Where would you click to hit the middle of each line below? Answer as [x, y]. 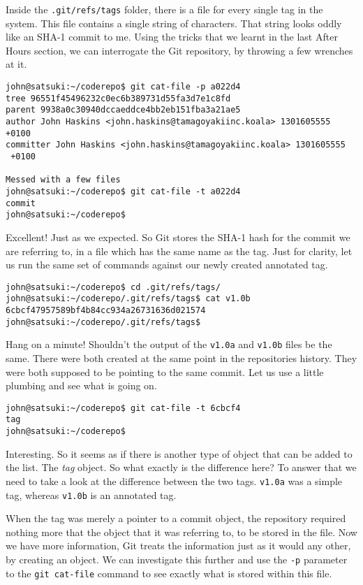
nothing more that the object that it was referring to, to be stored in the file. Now [181, 532]
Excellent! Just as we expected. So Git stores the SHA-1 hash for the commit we [178, 237]
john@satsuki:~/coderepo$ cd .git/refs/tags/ [113, 287]
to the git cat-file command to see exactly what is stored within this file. [169, 573]
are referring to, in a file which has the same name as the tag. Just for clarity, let [179, 251]
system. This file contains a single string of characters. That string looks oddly [174, 23]
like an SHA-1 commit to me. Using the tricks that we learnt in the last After [172, 37]
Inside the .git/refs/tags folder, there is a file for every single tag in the [164, 9]
